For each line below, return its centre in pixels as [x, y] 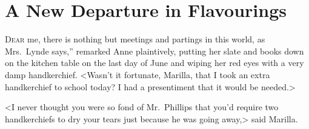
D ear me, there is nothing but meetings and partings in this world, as [135, 39]
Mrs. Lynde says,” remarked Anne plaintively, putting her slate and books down [154, 51]
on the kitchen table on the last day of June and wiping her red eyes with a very [154, 63]
